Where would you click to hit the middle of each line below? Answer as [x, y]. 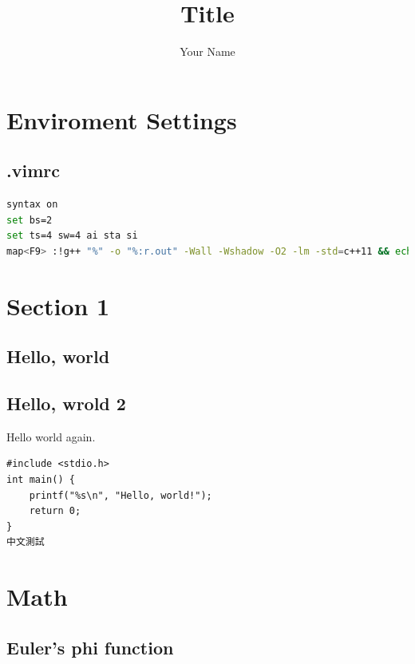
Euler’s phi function [90, 647]
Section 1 [58, 305]
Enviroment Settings [122, 119]
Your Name [207, 51]
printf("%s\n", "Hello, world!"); [121, 495]
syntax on [32, 205]
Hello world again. [51, 436]
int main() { [41, 480]
